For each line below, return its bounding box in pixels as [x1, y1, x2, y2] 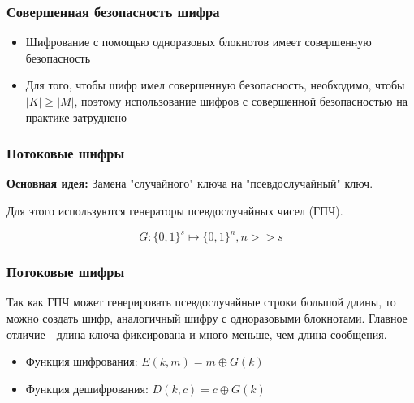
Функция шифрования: [25, 353, 138, 370]
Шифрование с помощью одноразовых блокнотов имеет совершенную [25, 33, 372, 50]
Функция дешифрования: [25, 379, 149, 396]
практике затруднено [25, 108, 127, 125]
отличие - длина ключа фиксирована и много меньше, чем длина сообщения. [6, 325, 387, 342]
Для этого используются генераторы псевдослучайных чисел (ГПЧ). [6, 202, 343, 219]
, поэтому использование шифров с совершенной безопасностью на [74, 93, 408, 109]
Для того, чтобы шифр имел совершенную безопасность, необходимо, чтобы [25, 76, 405, 93]
